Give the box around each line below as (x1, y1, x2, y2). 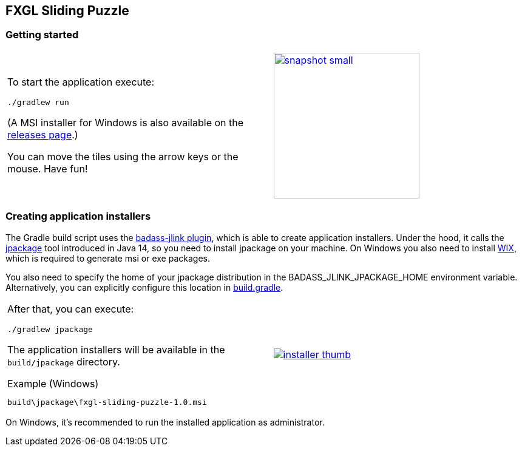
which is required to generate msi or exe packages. (5, 253, 210, 263)
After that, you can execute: (7, 302, 134, 315)
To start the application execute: (7, 76, 154, 89)
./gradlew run (7, 98, 69, 107)
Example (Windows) (7, 377, 99, 390)
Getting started (5, 29, 79, 41)
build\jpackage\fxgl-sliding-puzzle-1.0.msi (7, 397, 207, 407)
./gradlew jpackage (7, 324, 93, 334)
